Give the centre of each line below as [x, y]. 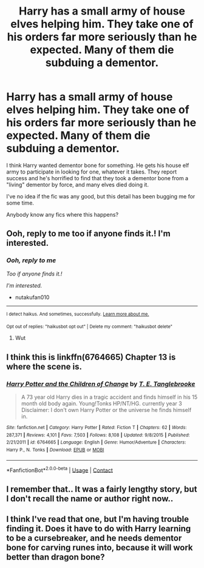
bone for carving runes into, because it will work [100, 548]
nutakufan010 [32, 297]
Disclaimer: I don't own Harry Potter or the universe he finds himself [106, 410]
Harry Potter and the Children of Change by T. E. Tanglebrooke [101, 384]
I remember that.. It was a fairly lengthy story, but [102, 489]
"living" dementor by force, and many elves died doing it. [77, 184]
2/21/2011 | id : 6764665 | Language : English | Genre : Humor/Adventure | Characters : [96, 442]
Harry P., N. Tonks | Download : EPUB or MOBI [55, 450]
